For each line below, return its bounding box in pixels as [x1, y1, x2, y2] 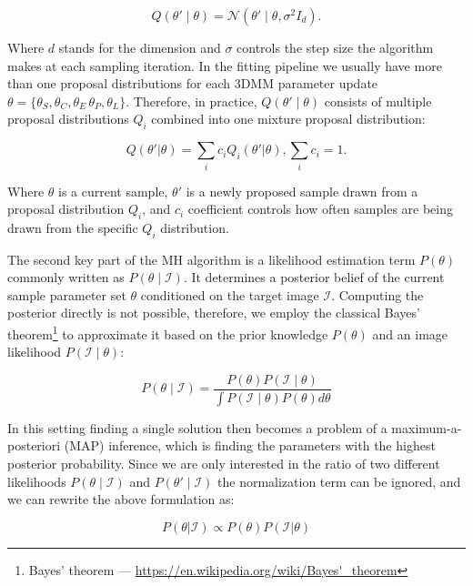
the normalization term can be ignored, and [217, 471, 461, 490]
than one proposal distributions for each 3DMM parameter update [7, 74, 378, 93]
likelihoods [7, 471, 66, 490]
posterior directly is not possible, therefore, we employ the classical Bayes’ [7, 303, 420, 322]
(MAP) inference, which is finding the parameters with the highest [64, 436, 436, 455]
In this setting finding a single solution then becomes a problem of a [7, 418, 387, 437]
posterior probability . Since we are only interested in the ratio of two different [7, 454, 440, 472]
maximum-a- [391, 418, 462, 437]
